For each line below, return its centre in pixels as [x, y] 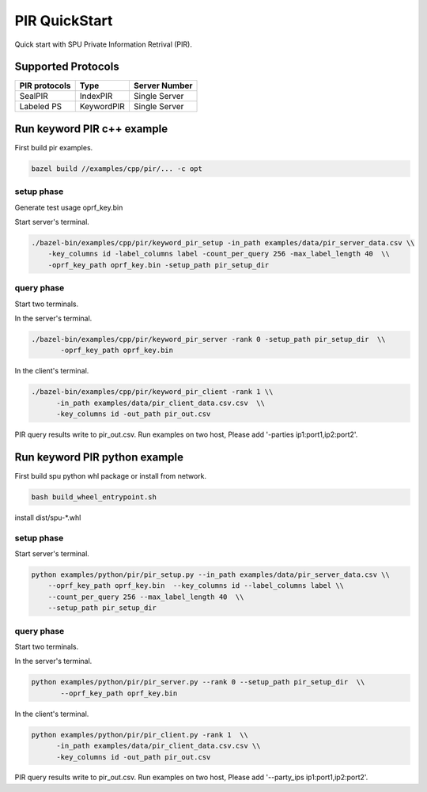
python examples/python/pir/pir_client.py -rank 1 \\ [140, 735]
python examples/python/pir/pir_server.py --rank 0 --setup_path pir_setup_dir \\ [198, 682]
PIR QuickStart [64, 21]
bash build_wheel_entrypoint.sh [94, 497]
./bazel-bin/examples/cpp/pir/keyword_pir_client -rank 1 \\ [152, 392]
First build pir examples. [54, 147]
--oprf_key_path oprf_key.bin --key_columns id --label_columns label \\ [196, 586]
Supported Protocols [67, 67]
